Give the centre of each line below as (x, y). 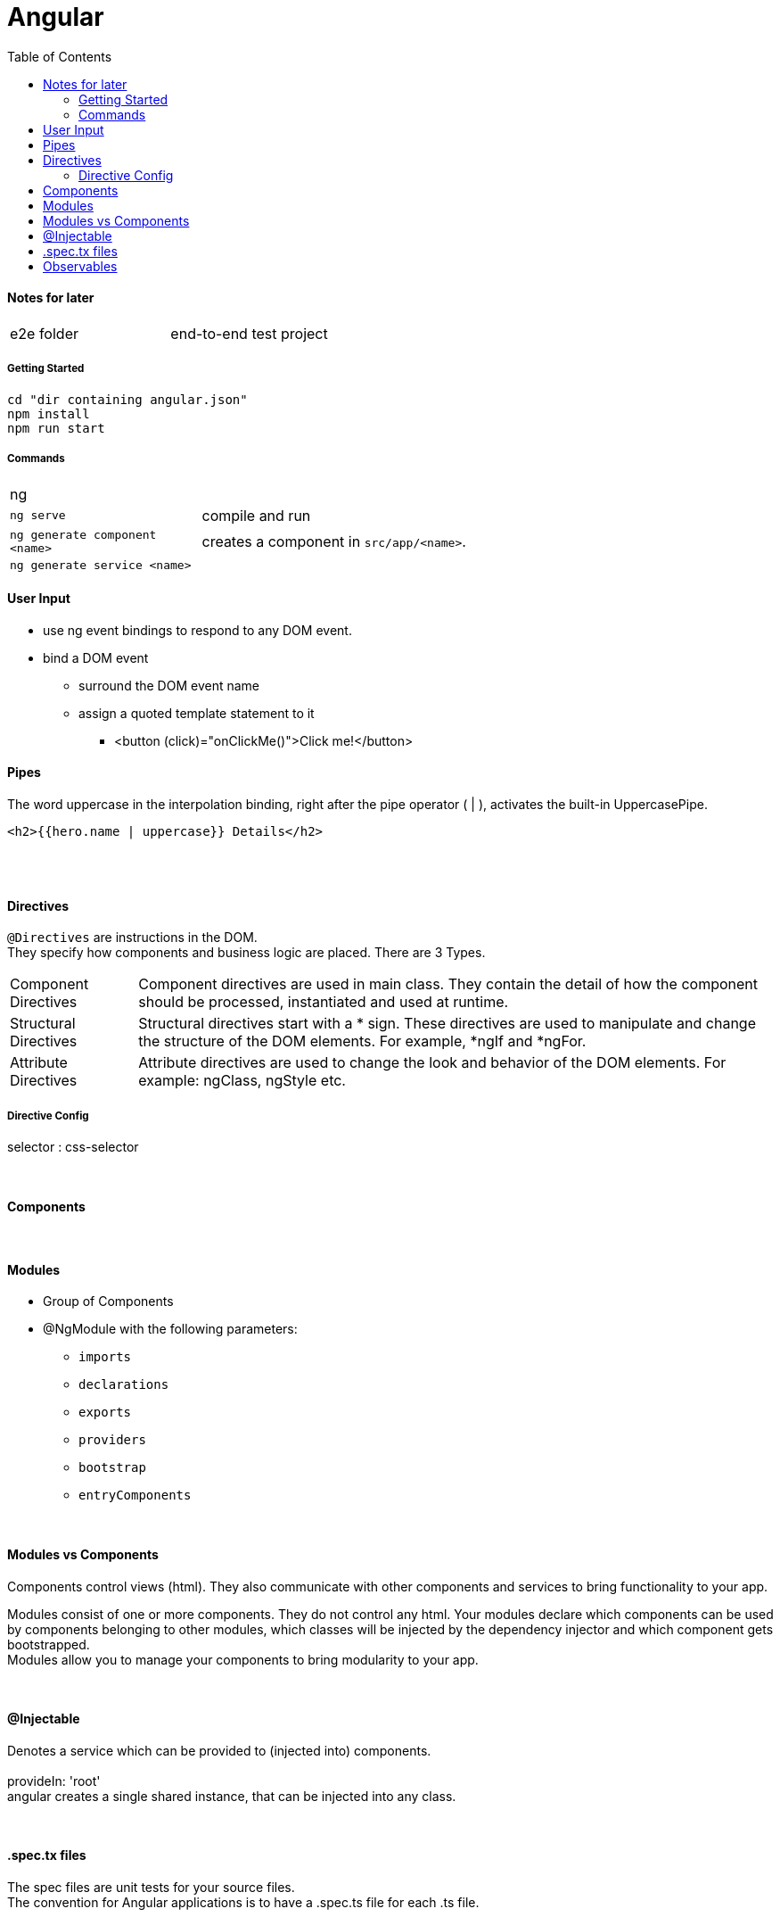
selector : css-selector (73, 1146)
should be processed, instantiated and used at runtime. (324, 1002)
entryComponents (135, 1496)
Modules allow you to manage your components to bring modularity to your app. (243, 1659)
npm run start (56, 428)
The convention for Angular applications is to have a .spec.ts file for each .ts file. (243, 1903)
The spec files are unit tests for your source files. (151, 1888)
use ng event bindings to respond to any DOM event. (197, 630)
